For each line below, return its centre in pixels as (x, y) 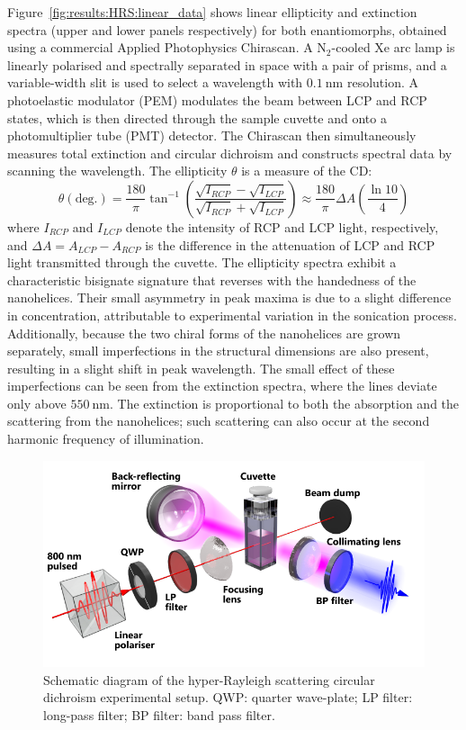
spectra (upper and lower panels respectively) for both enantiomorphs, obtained (227, 29)
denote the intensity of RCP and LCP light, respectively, (282, 226)
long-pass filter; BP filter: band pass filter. (159, 715)
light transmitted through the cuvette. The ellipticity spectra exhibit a (202, 262)
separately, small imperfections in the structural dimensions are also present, (218, 351)
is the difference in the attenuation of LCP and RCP (290, 244)
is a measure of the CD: (307, 171)
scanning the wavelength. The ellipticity (117, 171)
